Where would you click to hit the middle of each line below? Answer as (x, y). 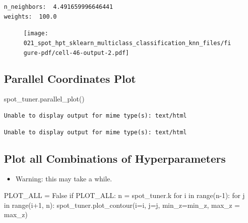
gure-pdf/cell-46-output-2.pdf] (76, 53)
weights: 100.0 (30, 16)
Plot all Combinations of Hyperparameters (115, 158)
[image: (36, 34)
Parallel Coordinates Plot (70, 78)
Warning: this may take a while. (64, 179)
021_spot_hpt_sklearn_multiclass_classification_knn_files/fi (127, 43)
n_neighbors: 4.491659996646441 (58, 7)
